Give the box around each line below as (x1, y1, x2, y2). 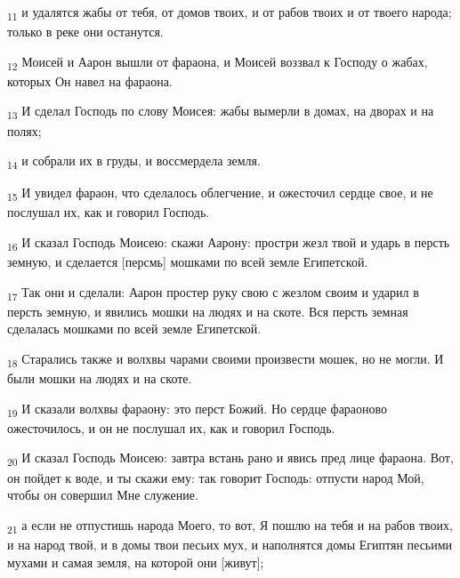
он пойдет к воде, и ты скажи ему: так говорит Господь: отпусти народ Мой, (7, 468, 424, 486)
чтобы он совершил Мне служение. (7, 486, 198, 504)
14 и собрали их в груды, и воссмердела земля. (7, 151, 261, 172)
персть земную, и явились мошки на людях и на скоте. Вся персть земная (7, 301, 408, 320)
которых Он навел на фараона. (7, 71, 173, 90)
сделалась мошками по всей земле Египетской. (7, 319, 262, 338)
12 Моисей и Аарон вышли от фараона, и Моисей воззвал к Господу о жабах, (7, 52, 428, 73)
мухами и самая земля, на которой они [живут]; (7, 552, 264, 571)
